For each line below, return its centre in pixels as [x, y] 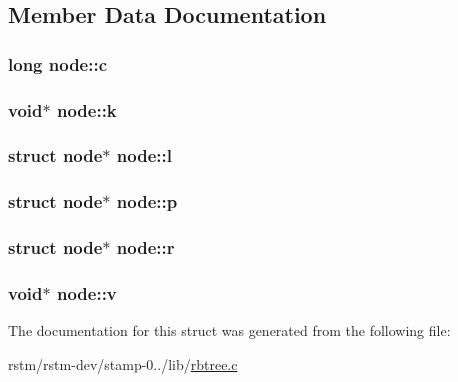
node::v [86, 292]
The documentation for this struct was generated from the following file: [229, 330]
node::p [147, 201]
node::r [145, 247]
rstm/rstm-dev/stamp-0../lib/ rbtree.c [123, 363]
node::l [144, 155]
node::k [86, 109]
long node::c [58, 63]
